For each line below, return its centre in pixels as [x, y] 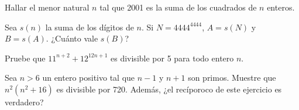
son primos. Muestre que [232, 78]
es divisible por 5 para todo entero [172, 58]
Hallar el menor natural [47, 7]
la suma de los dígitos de [90, 27]
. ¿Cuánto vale [72, 38]
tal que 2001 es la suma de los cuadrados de [178, 7]
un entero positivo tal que [89, 78]
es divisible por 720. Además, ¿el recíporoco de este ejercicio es [169, 89]
